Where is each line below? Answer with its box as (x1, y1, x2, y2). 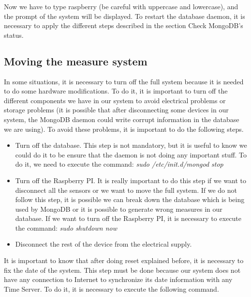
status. (4, 30, 24, 40)
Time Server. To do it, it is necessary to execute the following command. (4, 283, 219, 294)
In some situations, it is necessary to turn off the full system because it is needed (4, 76, 244, 86)
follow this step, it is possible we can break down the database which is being (15, 194, 245, 204)
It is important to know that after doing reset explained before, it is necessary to (4, 255, 244, 266)
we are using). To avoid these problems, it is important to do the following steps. (4, 124, 244, 134)
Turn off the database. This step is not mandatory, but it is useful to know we (15, 140, 247, 150)
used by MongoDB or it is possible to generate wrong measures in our (15, 203, 222, 214)
